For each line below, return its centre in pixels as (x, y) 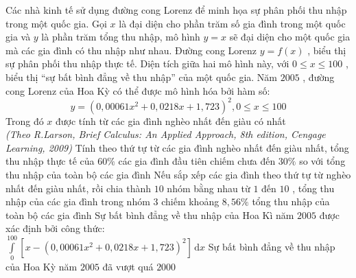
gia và (18, 37)
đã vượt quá (128, 267)
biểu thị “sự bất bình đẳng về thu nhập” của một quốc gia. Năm (141, 77)
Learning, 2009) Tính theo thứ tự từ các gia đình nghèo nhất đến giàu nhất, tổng (177, 147)
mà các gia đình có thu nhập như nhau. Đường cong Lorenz (131, 50)
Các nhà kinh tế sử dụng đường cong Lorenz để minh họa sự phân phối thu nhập (176, 10)
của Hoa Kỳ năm (41, 267)
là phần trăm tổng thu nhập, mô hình (121, 37)
